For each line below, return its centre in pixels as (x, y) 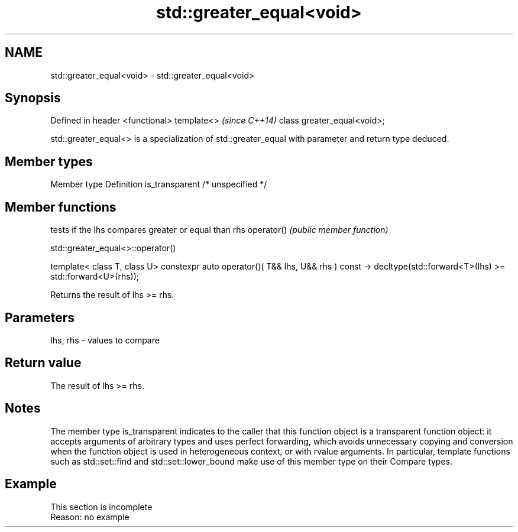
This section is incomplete (101, 507)
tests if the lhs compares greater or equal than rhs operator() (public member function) (219, 230)
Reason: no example (90, 517)
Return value (43, 363)
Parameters (40, 317)
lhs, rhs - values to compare (105, 340)
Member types (49, 161)
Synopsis (33, 98)
